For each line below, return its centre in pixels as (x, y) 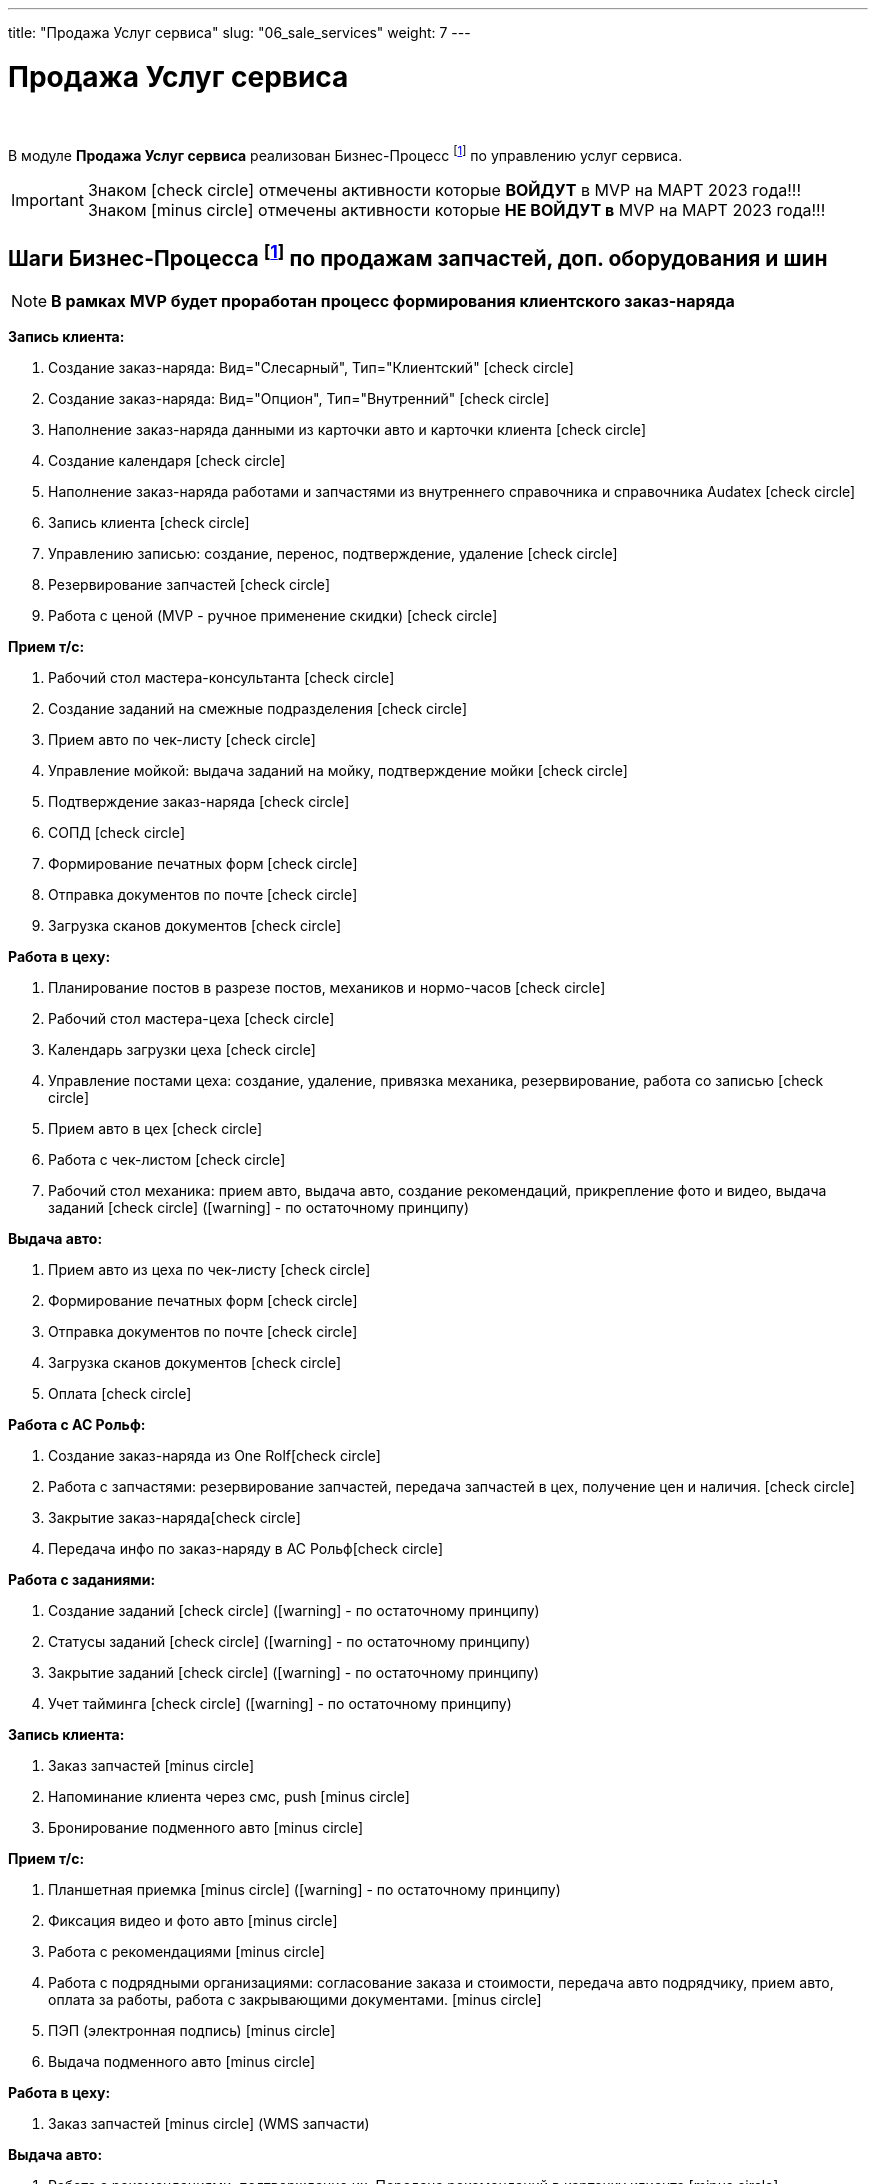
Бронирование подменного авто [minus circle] (206, 1827)
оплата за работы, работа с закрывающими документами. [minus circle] (295, 1999)
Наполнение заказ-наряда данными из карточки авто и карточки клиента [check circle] (347, 429)
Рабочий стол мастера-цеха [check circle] (191, 1018)
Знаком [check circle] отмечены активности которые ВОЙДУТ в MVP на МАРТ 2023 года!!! (444, 190)
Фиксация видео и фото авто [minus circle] (193, 1920)
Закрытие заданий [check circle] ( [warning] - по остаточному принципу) (294, 1672)
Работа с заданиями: (82, 1579)
